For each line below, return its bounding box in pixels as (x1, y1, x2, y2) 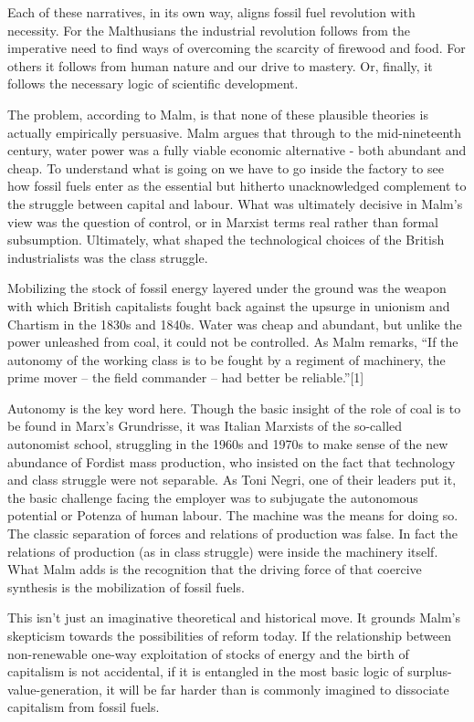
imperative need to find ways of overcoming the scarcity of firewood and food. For (7, 38, 466, 58)
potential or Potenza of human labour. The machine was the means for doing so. (7, 506, 458, 525)
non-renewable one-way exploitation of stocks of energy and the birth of (7, 644, 409, 663)
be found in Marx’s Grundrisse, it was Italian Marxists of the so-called (7, 416, 403, 435)
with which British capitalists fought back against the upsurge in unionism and (7, 296, 450, 315)
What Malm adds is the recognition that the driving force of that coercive (7, 560, 422, 579)
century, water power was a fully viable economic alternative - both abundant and (7, 141, 467, 160)
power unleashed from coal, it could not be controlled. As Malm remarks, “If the (7, 332, 458, 351)
